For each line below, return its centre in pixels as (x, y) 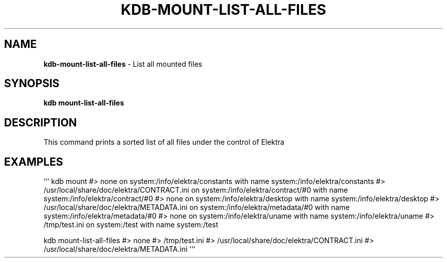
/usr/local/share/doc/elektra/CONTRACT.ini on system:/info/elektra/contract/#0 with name (196, 190)
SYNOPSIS (32, 84)
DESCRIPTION (41, 122)
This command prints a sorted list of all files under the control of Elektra (164, 142)
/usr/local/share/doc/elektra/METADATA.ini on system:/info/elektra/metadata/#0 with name (197, 207)
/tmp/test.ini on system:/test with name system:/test (131, 225)
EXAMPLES (34, 162)
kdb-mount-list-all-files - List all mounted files (123, 64)
